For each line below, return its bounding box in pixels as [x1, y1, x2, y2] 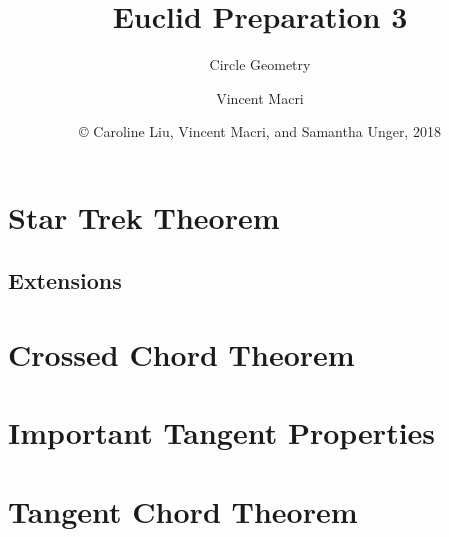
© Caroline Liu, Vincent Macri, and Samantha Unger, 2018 [79, 121, 441, 142]
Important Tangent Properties [8, 412, 436, 453]
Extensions [8, 265, 122, 296]
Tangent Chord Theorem [8, 490, 358, 531]
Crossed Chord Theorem [8, 334, 355, 375]
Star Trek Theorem [8, 196, 280, 237]
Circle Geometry [209, 54, 311, 75]
